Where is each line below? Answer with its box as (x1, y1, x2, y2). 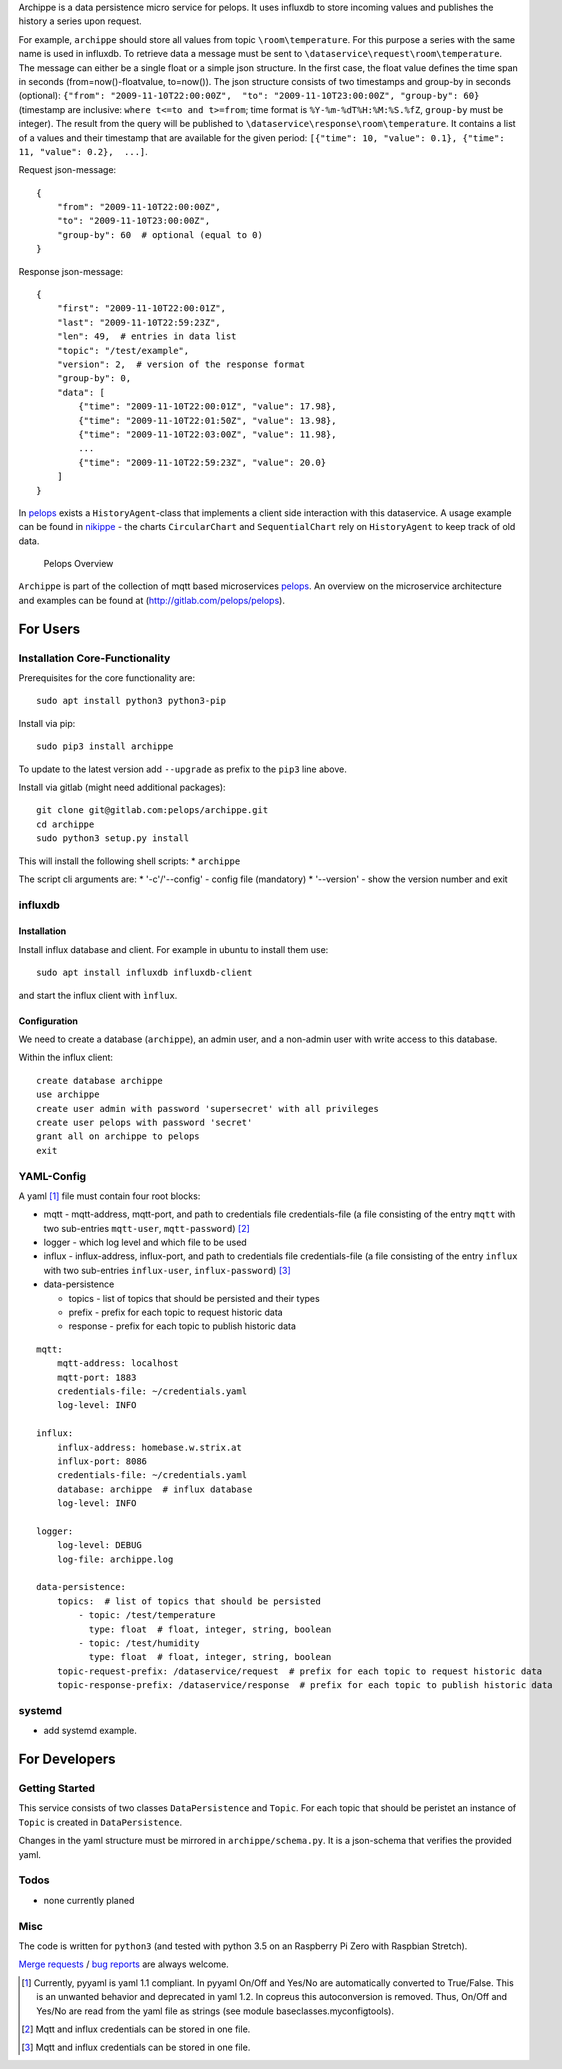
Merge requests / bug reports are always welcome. (18, 1958, 229, 1970)
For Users (18, 620, 81, 637)
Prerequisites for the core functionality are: (18, 672, 195, 684)
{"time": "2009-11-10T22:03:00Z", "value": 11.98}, (78, 428, 337, 440)
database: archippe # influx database (56, 1483, 253, 1495)
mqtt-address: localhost (56, 1358, 179, 1369)
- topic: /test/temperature (78, 1610, 216, 1621)
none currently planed (43, 1894, 135, 1906)
